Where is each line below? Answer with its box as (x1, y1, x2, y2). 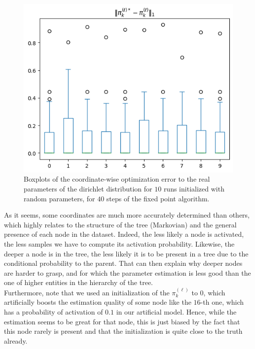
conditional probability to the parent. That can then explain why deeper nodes (4, 258, 243, 268)
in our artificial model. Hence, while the (116, 306, 237, 317)
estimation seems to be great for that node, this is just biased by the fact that (4, 316, 240, 326)
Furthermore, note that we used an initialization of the (4, 287, 170, 297)
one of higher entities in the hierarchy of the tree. (4, 277, 153, 287)
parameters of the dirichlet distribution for (24, 184, 152, 194)
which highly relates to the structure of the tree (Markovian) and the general (4, 219, 237, 229)
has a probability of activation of (4, 306, 103, 317)
